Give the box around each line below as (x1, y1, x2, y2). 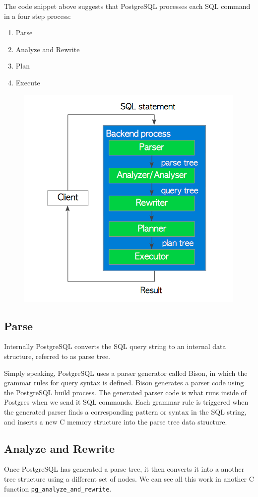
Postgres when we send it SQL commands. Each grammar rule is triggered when (4, 397, 249, 407)
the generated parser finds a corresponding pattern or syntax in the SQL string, (4, 406, 247, 417)
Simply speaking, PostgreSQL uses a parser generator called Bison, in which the (4, 367, 248, 378)
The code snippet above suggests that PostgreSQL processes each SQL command (4, 1, 251, 11)
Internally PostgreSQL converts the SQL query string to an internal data (4, 341, 226, 352)
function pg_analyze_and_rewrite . (4, 483, 112, 494)
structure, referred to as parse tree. (4, 351, 110, 361)
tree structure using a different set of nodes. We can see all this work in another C (4, 473, 254, 484)
